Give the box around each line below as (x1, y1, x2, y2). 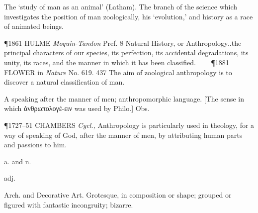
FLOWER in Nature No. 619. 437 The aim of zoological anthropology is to (4, 67, 232, 77)
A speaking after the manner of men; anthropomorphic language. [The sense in (4, 93, 245, 104)
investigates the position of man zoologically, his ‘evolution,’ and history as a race (4, 11, 253, 21)
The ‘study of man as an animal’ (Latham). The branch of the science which (4, 1, 238, 11)
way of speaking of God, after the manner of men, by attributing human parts (4, 129, 243, 140)
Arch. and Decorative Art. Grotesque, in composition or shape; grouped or (4, 189, 232, 200)
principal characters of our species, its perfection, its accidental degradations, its (4, 47, 249, 58)
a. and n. (4, 156, 31, 166)
